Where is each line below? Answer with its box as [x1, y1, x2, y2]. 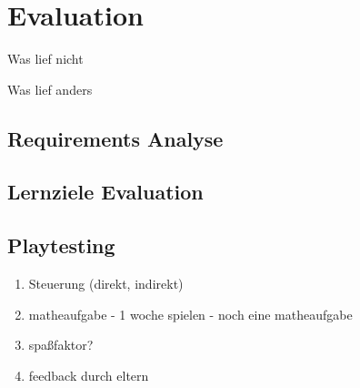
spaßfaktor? [28, 335, 94, 354]
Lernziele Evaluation [7, 178, 204, 206]
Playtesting [7, 231, 115, 260]
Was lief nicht [7, 49, 84, 68]
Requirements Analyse [7, 124, 224, 152]
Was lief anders [7, 79, 93, 98]
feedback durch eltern [28, 365, 149, 384]
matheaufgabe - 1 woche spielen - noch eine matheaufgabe [28, 304, 353, 323]
